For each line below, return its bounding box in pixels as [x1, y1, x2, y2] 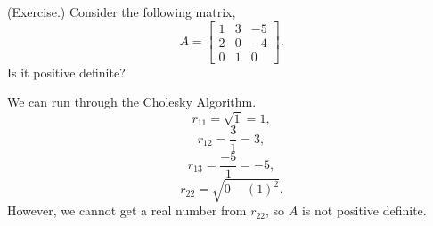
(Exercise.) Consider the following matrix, [7, 3, 236, 20]
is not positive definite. [301, 201, 427, 220]
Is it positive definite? [7, 62, 126, 81]
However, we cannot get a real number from [7, 201, 247, 220]
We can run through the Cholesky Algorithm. [7, 93, 257, 111]
